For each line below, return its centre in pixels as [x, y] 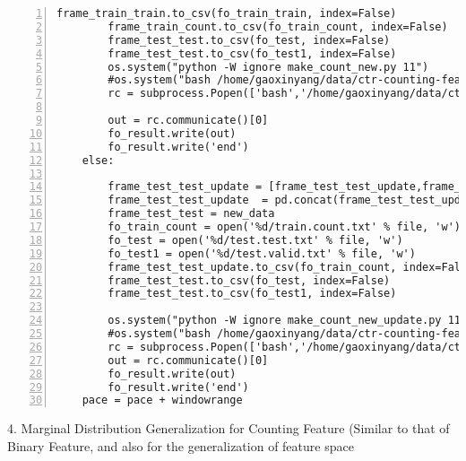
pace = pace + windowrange [162, 400]
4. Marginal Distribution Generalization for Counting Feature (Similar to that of [229, 428]
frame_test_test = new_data [191, 214]
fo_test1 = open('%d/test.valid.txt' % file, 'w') [262, 253]
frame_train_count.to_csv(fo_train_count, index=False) [278, 26]
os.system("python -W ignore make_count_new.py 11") [268, 67]
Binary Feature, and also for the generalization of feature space [181, 445]
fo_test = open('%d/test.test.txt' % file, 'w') [255, 240]
